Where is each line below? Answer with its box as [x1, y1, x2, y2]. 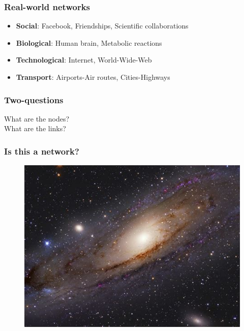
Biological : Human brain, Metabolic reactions [16, 37, 162, 48]
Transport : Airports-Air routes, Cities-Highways [16, 72, 170, 82]
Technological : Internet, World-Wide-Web [16, 54, 152, 65]
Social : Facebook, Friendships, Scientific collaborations [16, 20, 189, 31]
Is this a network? [4, 144, 79, 157]
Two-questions [4, 93, 64, 106]
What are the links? [4, 123, 66, 134]
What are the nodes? [4, 113, 70, 124]
